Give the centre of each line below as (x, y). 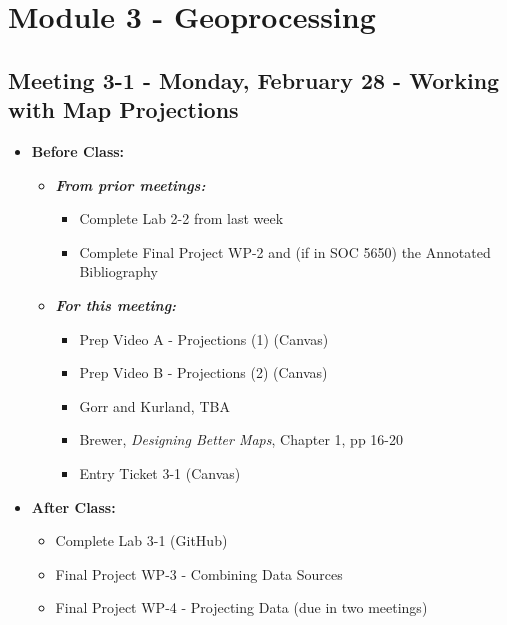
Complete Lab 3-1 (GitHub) (141, 540)
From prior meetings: (130, 184)
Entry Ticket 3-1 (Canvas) (160, 472)
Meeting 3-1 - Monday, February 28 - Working (254, 79)
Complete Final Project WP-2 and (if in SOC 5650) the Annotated (285, 251)
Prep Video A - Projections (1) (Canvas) (204, 338)
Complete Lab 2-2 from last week (181, 218)
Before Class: (78, 150)
